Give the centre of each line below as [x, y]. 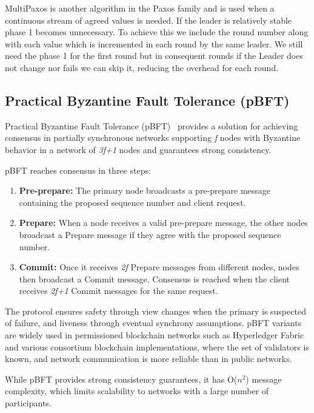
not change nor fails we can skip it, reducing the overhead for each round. [142, 67]
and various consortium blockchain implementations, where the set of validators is [157, 346]
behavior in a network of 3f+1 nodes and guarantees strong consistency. [138, 149]
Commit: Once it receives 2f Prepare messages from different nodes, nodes [159, 267]
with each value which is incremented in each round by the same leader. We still [154, 43]
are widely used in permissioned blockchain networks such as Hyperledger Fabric [155, 335]
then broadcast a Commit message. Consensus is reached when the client [155, 278]
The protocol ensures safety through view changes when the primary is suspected [155, 311]
